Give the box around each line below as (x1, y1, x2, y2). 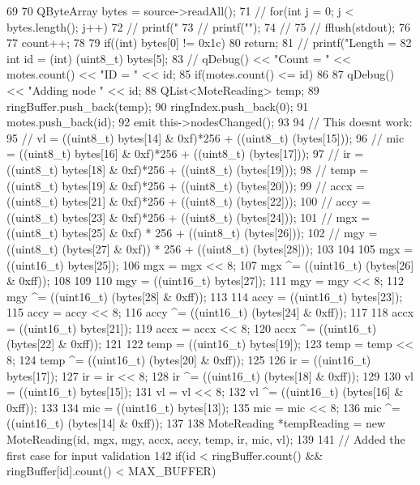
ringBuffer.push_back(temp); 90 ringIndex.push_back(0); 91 (6, 97, 309, 114)
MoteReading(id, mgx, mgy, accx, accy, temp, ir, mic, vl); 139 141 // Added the (6, 431, 405, 448)
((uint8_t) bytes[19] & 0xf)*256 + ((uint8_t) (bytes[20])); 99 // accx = (6, 177, 365, 194)
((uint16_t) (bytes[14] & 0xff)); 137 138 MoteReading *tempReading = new (6, 415, 386, 432)
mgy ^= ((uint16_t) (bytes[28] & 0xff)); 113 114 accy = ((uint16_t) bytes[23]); (6, 287, 403, 304)
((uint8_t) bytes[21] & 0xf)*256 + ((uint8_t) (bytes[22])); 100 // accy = (6, 193, 371, 210)
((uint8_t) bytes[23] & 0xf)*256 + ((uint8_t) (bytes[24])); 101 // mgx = (6, 208, 371, 225)
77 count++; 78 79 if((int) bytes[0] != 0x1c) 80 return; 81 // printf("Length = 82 (6, 34, 412, 51)
